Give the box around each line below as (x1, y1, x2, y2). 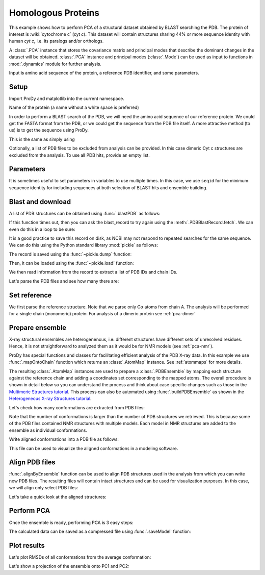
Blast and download (9, 198, 71, 206)
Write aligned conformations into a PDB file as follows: (9, 436, 119, 442)
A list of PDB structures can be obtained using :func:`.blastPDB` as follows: (9, 210, 160, 216)
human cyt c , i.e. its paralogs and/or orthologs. (9, 38, 104, 44)
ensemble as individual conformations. (9, 427, 87, 433)
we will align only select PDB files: (9, 485, 78, 491)
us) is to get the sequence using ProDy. (9, 127, 89, 133)
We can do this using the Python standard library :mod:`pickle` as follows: (9, 242, 158, 248)
